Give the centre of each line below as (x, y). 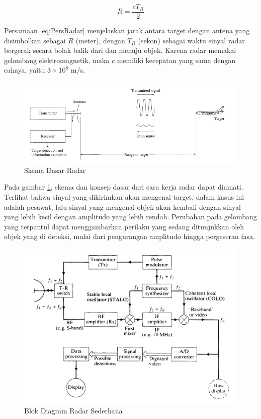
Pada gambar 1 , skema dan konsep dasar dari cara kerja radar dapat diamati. (124, 187)
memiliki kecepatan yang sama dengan (176, 60)
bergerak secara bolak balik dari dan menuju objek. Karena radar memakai (120, 50)
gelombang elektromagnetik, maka (57, 60)
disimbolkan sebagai (35, 40)
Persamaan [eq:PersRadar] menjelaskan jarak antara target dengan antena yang (127, 31)
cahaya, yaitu (25, 70)
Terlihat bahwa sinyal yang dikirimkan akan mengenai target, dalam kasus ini (124, 197)
